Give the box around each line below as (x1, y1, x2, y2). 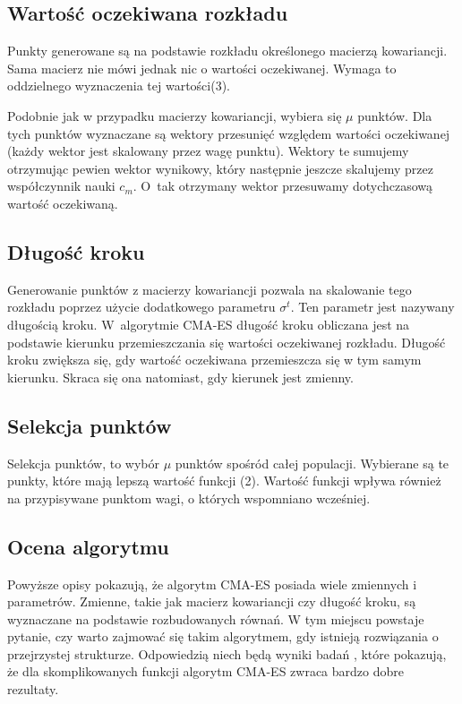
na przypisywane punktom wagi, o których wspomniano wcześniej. (7, 488, 371, 507)
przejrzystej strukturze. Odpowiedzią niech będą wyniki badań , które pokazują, (7, 644, 447, 663)
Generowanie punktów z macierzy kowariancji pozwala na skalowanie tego (7, 279, 412, 298)
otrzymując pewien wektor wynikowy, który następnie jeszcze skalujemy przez (7, 159, 433, 177)
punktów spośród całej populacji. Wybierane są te (175, 453, 449, 472)
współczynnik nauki (7, 176, 115, 195)
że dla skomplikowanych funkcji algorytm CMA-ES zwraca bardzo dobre (7, 662, 404, 681)
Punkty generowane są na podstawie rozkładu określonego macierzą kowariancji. (7, 41, 448, 60)
